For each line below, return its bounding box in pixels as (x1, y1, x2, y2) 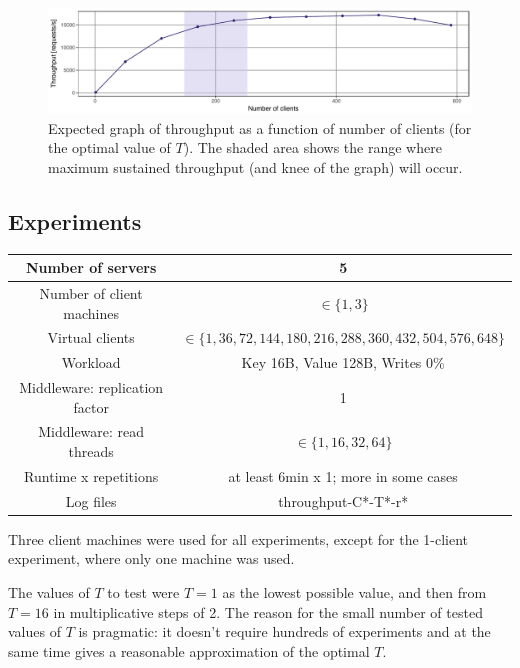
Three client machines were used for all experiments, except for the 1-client (8, 528, 469, 549)
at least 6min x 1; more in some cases (228, 465, 458, 486)
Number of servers (25, 257, 157, 278)
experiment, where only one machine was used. (8, 548, 295, 569)
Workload (61, 352, 121, 373)
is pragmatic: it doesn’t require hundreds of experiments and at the (78, 621, 491, 642)
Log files (65, 490, 117, 511)
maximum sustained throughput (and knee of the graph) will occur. (48, 156, 463, 177)
